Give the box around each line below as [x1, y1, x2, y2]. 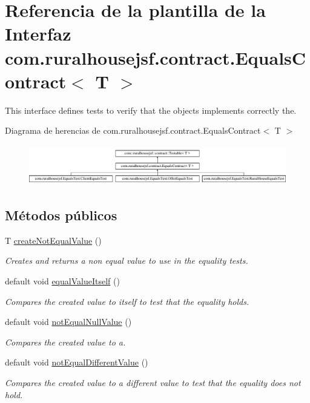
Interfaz [5, 21, 71, 46]
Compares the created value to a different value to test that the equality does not [5, 376, 301, 389]
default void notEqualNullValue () [5, 315, 132, 328]
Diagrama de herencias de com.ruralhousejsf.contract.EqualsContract [5, 124, 261, 137]
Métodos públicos [5, 206, 117, 224]
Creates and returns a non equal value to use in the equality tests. [5, 254, 248, 267]
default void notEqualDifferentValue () [5, 356, 148, 369]
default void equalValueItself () [5, 275, 120, 287]
